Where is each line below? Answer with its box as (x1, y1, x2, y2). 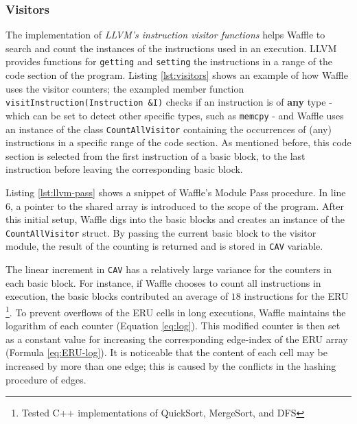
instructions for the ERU (244, 289, 349, 303)
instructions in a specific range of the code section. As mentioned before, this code (5, 135, 352, 150)
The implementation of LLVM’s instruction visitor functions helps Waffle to (5, 27, 325, 42)
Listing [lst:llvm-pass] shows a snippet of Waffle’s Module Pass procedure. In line (5, 185, 346, 199)
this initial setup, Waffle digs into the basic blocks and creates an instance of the (5, 212, 345, 226)
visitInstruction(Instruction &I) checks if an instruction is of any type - (5, 95, 332, 109)
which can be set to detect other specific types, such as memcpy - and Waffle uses (5, 108, 344, 122)
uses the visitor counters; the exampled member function (5, 81, 244, 95)
